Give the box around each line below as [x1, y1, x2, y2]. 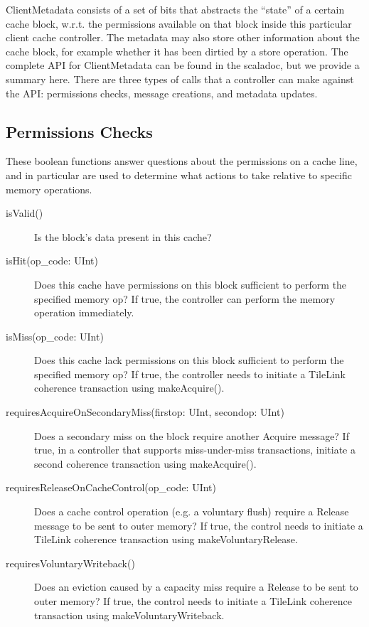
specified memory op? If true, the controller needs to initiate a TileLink [34, 366, 346, 381]
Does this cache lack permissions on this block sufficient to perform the [34, 353, 344, 368]
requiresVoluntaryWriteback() [6, 555, 135, 570]
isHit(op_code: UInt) [6, 253, 98, 268]
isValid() [6, 205, 43, 220]
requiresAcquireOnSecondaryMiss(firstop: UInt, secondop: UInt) [6, 404, 284, 419]
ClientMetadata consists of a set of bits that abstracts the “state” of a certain [6, 2, 345, 16]
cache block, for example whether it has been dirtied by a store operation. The [6, 43, 348, 58]
